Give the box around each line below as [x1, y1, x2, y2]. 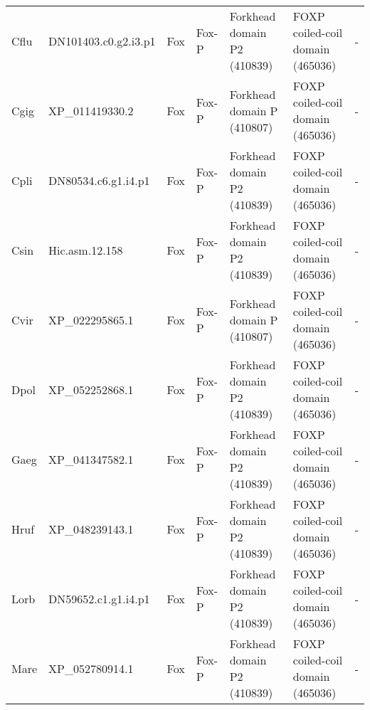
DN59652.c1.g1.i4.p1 [48, 590, 150, 607]
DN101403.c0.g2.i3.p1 [48, 32, 156, 49]
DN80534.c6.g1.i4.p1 [48, 171, 150, 189]
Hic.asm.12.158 [48, 241, 123, 258]
